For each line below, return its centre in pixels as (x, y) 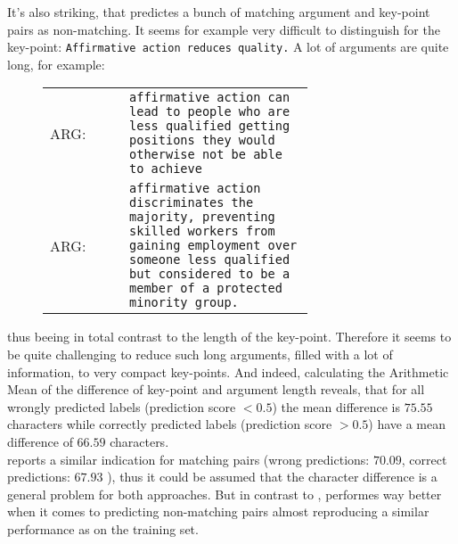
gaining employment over (213, 246)
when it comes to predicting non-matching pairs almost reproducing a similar (218, 511)
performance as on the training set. (103, 528)
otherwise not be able (206, 155)
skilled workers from (202, 231)
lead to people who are (210, 112)
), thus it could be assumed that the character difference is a (272, 477)
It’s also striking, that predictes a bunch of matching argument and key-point (219, 12)
